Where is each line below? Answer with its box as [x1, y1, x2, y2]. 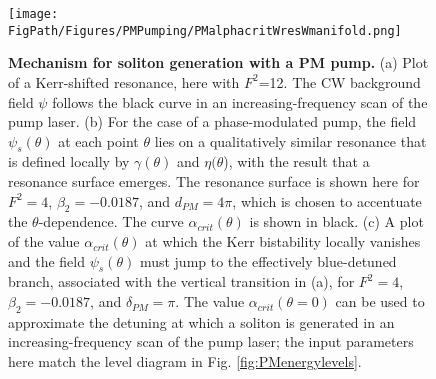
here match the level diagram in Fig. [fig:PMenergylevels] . [8, 351, 362, 372]
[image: [8, 7, 59, 21]
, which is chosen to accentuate [232, 190, 422, 211]
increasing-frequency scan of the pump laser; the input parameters [8, 331, 414, 352]
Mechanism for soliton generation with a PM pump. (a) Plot [8, 52, 429, 73]
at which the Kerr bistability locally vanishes [145, 231, 421, 252]
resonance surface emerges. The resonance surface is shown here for [8, 171, 420, 192]
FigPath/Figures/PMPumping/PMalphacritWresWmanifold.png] [8, 23, 402, 38]
